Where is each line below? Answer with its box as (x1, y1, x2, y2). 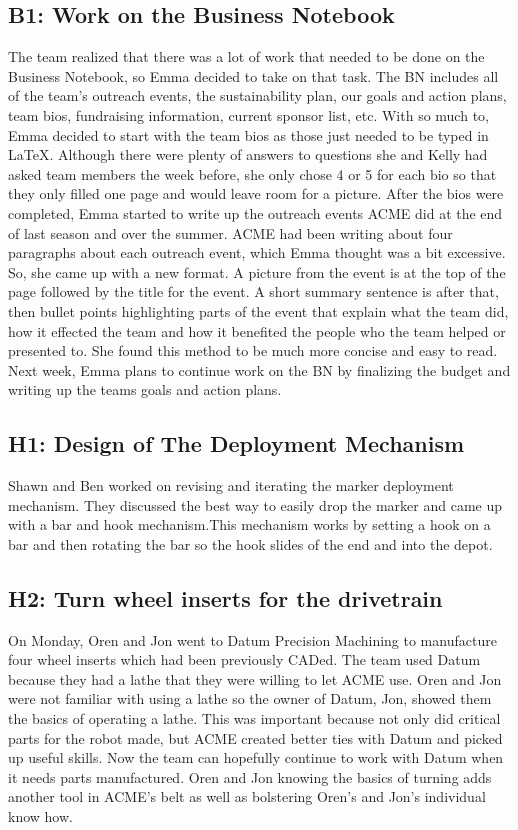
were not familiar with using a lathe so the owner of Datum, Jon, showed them (8, 688, 492, 709)
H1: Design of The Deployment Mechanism (8, 428, 465, 459)
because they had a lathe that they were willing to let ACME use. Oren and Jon (8, 668, 502, 689)
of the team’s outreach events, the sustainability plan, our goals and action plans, (8, 85, 507, 106)
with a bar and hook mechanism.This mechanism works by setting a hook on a (8, 514, 491, 535)
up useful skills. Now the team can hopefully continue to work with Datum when (8, 747, 504, 768)
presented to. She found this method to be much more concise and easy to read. (8, 340, 498, 361)
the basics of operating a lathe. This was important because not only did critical (8, 708, 501, 729)
